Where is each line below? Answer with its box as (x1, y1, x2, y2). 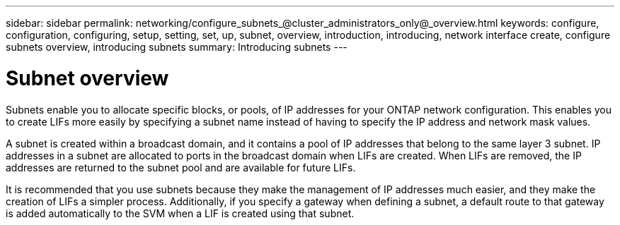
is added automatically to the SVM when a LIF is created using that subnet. (6, 207, 355, 219)
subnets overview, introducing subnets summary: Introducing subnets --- (6, 41, 348, 53)
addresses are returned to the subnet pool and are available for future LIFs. (6, 161, 356, 174)
